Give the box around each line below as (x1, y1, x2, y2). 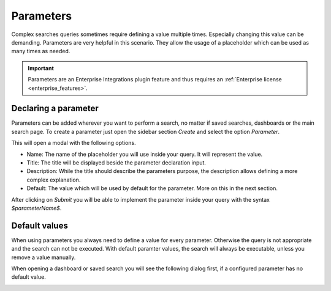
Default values (11, 220, 69, 230)
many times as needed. (11, 48, 70, 55)
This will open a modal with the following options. (11, 139, 136, 147)
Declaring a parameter (11, 103, 99, 114)
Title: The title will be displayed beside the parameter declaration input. (26, 159, 207, 166)
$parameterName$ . (11, 204, 62, 212)
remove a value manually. (11, 254, 76, 261)
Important (28, 64, 55, 72)
